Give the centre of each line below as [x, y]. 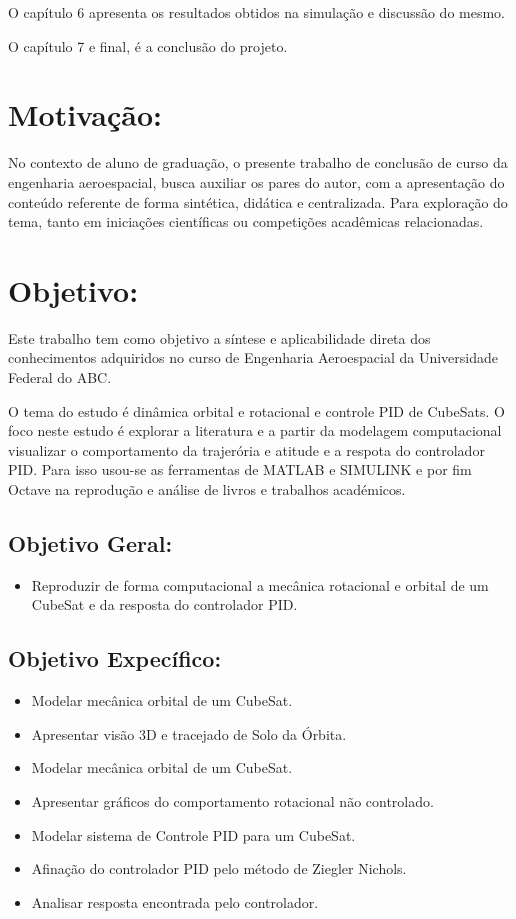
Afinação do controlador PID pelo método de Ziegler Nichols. [219, 868]
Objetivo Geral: [90, 542]
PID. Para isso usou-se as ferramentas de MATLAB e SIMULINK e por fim [240, 469]
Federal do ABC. [60, 377]
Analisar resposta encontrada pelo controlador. [175, 901]
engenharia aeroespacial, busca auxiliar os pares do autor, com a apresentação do [256, 181]
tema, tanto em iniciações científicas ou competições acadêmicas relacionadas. [246, 221]
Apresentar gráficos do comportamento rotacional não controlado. [232, 800]
